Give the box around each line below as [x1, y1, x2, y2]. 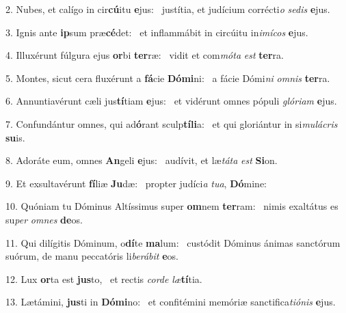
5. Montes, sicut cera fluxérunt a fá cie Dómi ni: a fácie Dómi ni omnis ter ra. [5, 70, 330, 85]
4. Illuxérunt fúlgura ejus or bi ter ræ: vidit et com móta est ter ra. [5, 48, 284, 62]
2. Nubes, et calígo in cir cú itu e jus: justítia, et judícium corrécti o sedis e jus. [5, 2, 330, 16]
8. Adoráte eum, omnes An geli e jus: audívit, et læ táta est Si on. [5, 153, 278, 167]
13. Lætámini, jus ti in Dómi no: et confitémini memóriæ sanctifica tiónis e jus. [5, 295, 336, 309]
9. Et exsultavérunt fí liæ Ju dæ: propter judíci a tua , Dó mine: [5, 176, 267, 190]
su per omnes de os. [5, 212, 83, 226]
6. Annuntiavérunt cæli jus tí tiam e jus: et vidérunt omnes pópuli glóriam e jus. [5, 94, 337, 108]
